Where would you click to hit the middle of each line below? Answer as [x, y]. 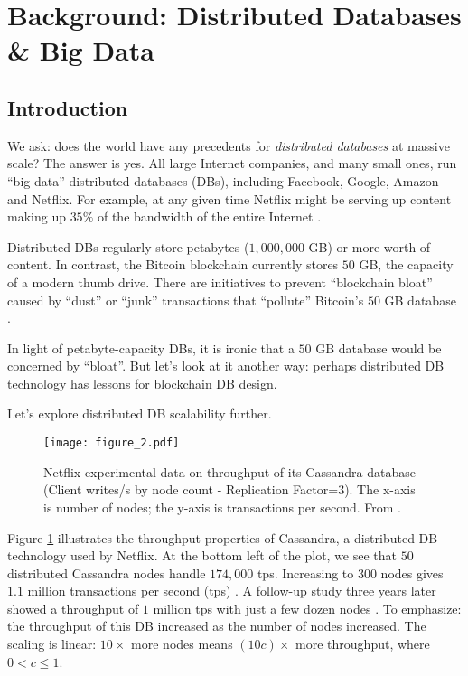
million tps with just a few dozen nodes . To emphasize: [307, 608]
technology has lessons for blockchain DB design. [142, 383]
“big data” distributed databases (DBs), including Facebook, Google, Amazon [223, 180]
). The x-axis [380, 489]
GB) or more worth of [370, 246]
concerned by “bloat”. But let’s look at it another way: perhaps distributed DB [226, 366]
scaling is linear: [52, 644]
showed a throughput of [73, 608]
